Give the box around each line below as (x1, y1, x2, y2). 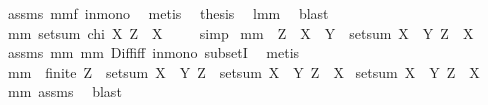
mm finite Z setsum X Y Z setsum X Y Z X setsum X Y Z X (7, 61, 480, 82)
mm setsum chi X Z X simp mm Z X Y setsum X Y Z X (7, 22, 474, 43)
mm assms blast (7, 81, 122, 102)
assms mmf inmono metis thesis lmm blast (7, 3, 329, 23)
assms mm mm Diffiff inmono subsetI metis (7, 42, 300, 63)
